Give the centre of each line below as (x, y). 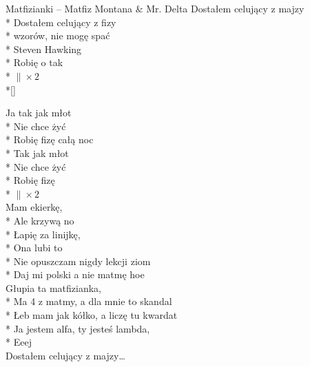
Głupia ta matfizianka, (53, 287)
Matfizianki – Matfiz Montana (69, 8)
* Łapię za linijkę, (43, 234)
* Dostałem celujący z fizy (61, 22)
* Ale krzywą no (40, 220)
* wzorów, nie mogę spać (58, 35)
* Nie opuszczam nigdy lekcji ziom (78, 261)
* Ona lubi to (34, 248)
